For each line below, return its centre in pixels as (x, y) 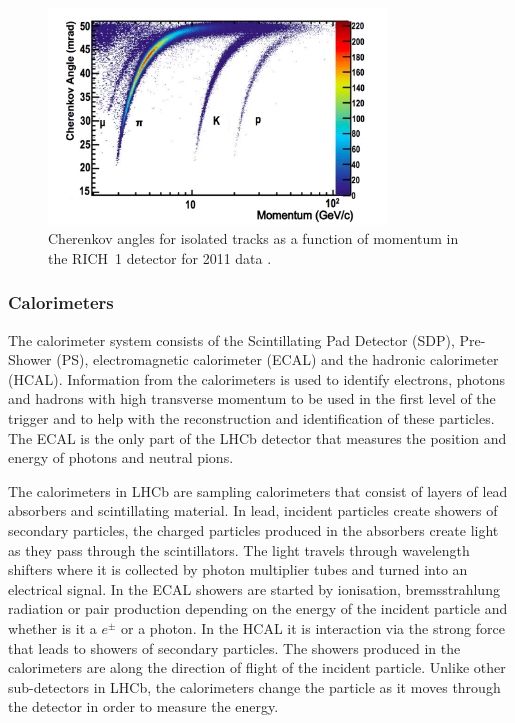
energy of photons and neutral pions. (121, 457)
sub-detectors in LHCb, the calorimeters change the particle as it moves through (254, 686)
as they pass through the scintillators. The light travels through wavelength (239, 549)
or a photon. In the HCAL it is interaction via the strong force (313, 627)
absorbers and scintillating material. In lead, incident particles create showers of (253, 510)
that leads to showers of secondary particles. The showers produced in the (234, 647)
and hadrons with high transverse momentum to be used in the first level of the (252, 398)
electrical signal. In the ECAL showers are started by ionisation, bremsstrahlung (254, 588)
